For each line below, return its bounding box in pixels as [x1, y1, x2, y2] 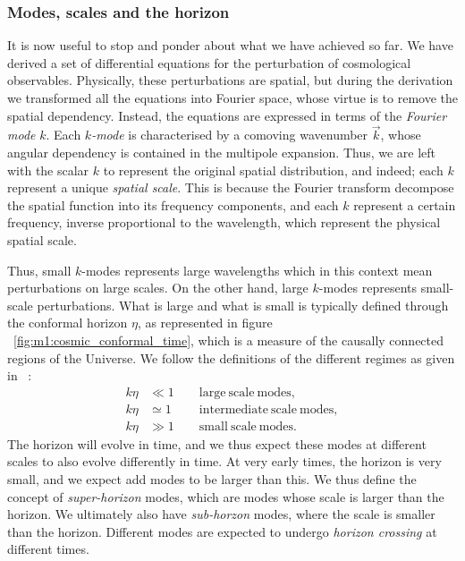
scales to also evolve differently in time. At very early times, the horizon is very [7, 452, 442, 471]
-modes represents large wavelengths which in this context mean [81, 260, 433, 279]
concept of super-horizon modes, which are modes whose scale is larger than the [7, 487, 444, 506]
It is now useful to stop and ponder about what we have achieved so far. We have [7, 36, 453, 55]
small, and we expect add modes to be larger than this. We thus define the [7, 470, 417, 488]
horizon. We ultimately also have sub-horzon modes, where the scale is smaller [7, 505, 435, 523]
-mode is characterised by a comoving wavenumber [91, 125, 368, 144]
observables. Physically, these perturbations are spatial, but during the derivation [7, 71, 453, 89]
